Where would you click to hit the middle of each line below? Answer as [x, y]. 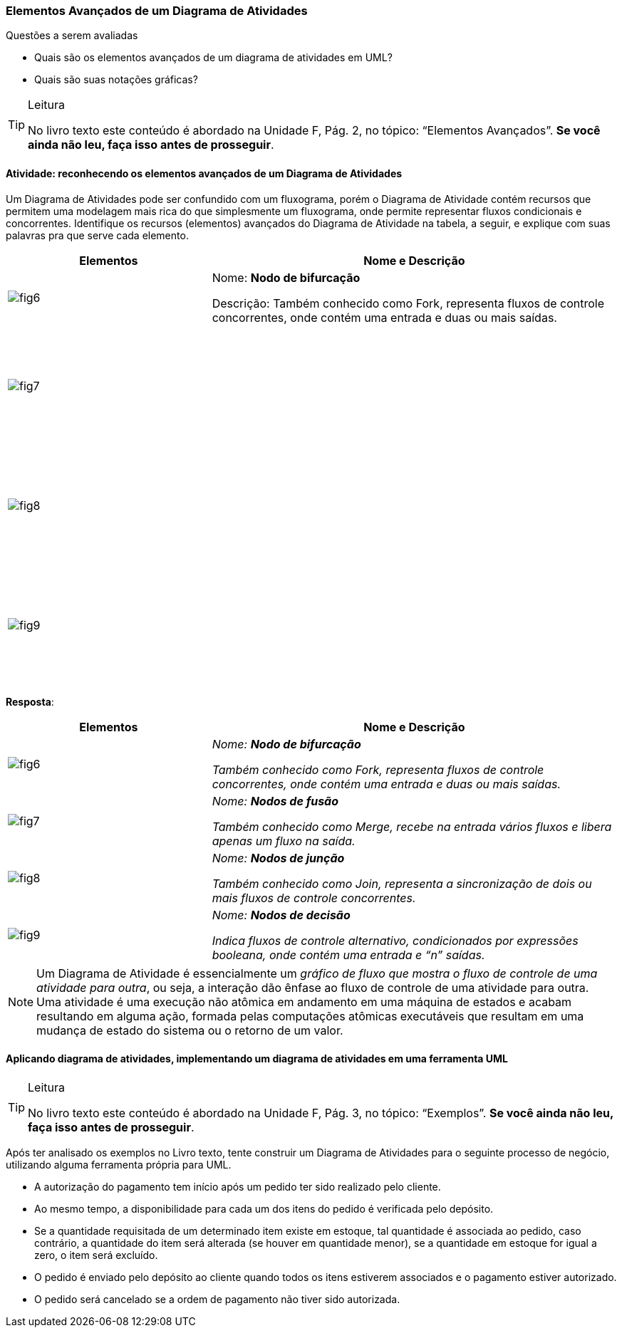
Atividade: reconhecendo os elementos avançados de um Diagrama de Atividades [204, 173]
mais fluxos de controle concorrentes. [314, 898]
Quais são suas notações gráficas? [116, 80]
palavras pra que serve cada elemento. [97, 235]
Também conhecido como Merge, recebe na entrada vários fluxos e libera [412, 826]
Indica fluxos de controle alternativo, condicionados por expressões [395, 940]
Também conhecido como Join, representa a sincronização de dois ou [402, 883]
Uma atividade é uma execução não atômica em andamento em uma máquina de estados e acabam [304, 1002]
